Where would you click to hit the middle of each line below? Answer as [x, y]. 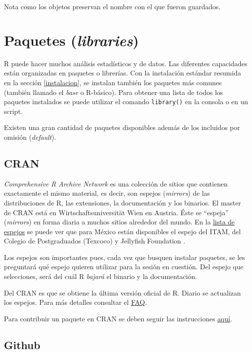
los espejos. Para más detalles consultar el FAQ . [76, 302]
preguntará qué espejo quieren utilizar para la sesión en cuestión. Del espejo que [124, 267]
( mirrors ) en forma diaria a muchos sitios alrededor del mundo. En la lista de [119, 222]
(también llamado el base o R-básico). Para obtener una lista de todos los [114, 92]
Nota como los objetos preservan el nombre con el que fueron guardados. [112, 6]
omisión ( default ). [30, 137]
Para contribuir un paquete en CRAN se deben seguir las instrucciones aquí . [118, 318]
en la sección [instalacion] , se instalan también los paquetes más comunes [113, 82]
